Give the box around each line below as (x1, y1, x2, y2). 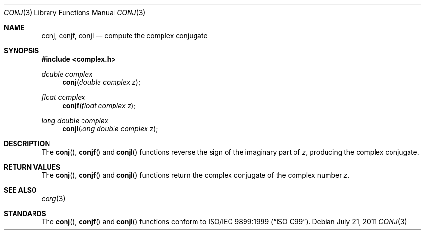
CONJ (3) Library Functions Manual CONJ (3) (4, 8, 146, 16)
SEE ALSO (4, 186, 37, 194)
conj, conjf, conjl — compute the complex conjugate (41, 31, 208, 40)
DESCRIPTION (4, 140, 50, 148)
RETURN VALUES (4, 163, 61, 171)
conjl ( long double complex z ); (62, 125, 158, 133)
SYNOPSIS (4, 47, 39, 55)
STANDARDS (4, 209, 46, 218)
